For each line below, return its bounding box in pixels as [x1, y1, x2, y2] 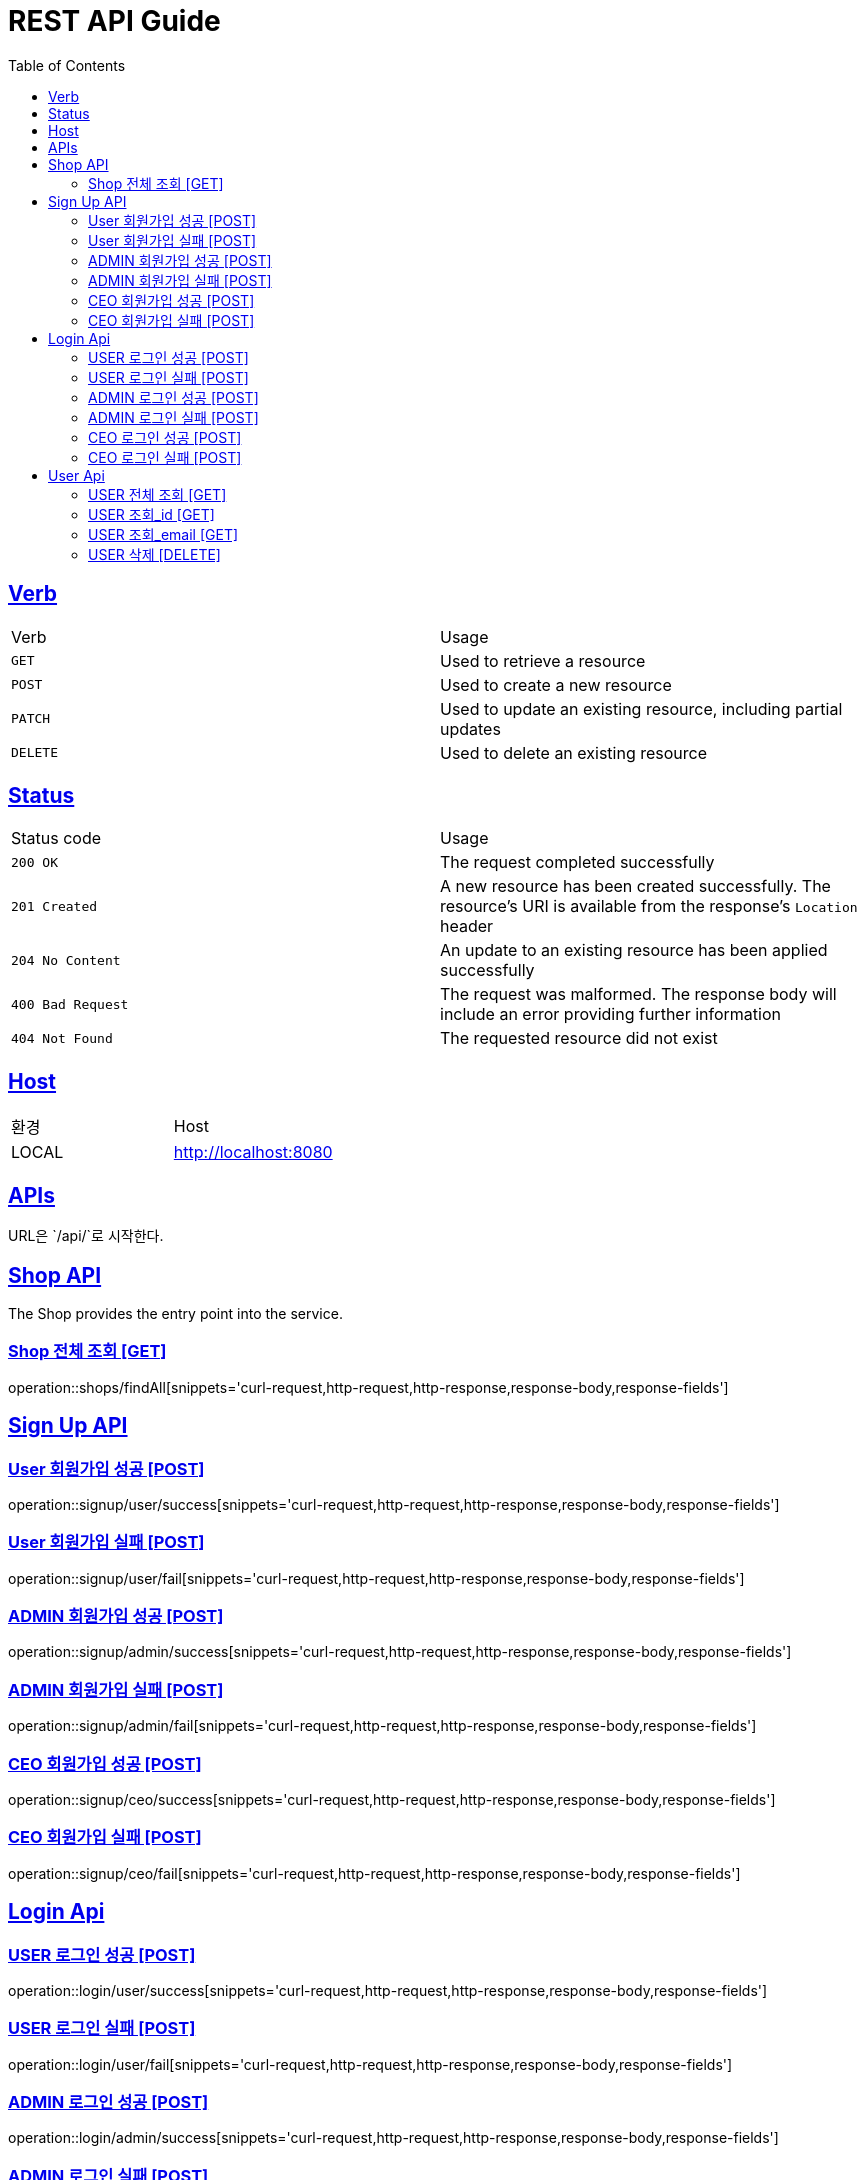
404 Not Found [11, 1030, 113, 1046]
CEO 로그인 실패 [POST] [88, 448, 242, 466]
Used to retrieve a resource [440, 650, 646, 671]
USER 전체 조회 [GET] [88, 485, 227, 503]
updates [440, 718, 501, 739]
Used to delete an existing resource [440, 742, 708, 763]
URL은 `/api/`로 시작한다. [8, 1227, 164, 1245]
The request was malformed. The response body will [440, 984, 837, 1005]
